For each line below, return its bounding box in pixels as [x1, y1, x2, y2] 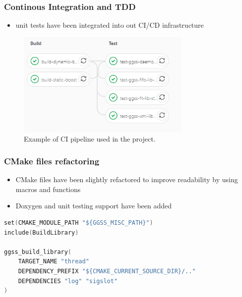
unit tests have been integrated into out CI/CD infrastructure [15, 20, 204, 30]
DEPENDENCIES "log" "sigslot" [18, 277, 118, 285]
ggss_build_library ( [4, 248, 72, 255]
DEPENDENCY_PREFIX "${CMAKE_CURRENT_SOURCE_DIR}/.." [18, 268, 196, 275]
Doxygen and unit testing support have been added [15, 200, 172, 211]
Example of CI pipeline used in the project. [24, 134, 156, 144]
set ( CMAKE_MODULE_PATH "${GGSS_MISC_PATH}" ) [4, 219, 153, 227]
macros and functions [15, 184, 81, 194]
